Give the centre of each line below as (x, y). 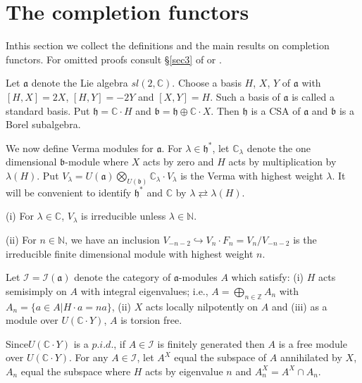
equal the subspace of (220, 357)
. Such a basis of (245, 96)
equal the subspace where (76, 371)
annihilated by (311, 357)
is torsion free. (151, 320)
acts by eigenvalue (184, 371)
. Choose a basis (207, 83)
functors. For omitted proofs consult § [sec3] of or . (114, 59)
